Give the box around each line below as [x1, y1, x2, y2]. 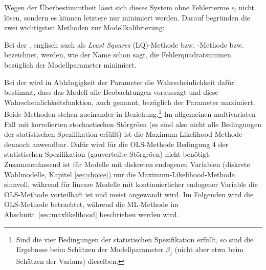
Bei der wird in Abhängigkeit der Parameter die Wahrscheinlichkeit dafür [4, 76, 234, 87]
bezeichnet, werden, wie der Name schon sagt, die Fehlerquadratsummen [4, 49, 231, 60]
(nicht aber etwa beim [174, 244, 243, 255]
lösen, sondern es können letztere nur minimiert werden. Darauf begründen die [4, 12, 250, 23]
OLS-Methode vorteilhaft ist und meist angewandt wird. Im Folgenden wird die [4, 189, 254, 199]
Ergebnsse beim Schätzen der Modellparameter [16, 244, 164, 255]
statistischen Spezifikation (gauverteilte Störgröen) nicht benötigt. [4, 149, 211, 159]
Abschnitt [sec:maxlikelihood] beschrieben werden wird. [4, 209, 179, 219]
